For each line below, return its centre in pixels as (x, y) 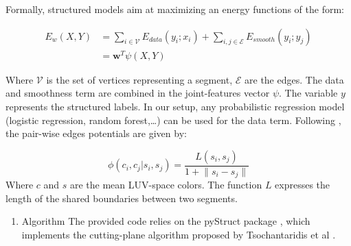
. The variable (308, 93)
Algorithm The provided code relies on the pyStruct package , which (166, 221)
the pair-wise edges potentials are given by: (96, 133)
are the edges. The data (294, 79)
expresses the (303, 185)
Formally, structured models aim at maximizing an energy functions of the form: (175, 9)
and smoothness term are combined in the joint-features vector (138, 93)
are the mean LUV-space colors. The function (166, 185)
